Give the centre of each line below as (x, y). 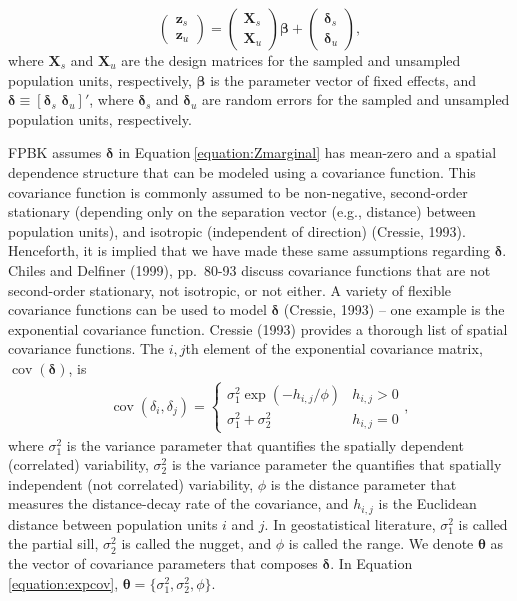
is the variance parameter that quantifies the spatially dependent (265, 444)
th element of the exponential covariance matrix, (334, 348)
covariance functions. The (86, 348)
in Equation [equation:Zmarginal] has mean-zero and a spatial (307, 152)
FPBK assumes (55, 152)
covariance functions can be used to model (137, 309)
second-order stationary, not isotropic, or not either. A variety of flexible (230, 289)
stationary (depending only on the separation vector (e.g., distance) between (242, 211)
